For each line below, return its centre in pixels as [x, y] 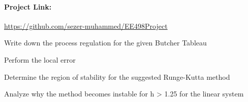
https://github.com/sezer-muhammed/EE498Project [86, 25]
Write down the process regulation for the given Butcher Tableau [105, 43]
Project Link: [28, 6]
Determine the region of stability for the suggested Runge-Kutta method [117, 76]
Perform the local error [40, 59]
